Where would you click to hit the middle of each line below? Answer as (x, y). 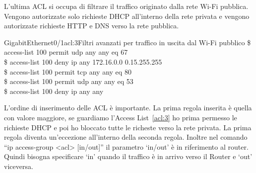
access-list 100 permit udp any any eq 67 (66, 52)
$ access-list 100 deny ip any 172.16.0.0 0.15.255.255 (83, 61)
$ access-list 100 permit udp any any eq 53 (69, 81)
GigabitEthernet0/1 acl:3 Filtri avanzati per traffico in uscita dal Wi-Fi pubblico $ (128, 42)
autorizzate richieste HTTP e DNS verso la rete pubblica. (92, 26)
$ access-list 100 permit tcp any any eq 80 (68, 71)
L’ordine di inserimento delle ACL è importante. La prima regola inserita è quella (128, 108)
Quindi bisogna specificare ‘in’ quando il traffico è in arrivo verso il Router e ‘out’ (128, 156)
